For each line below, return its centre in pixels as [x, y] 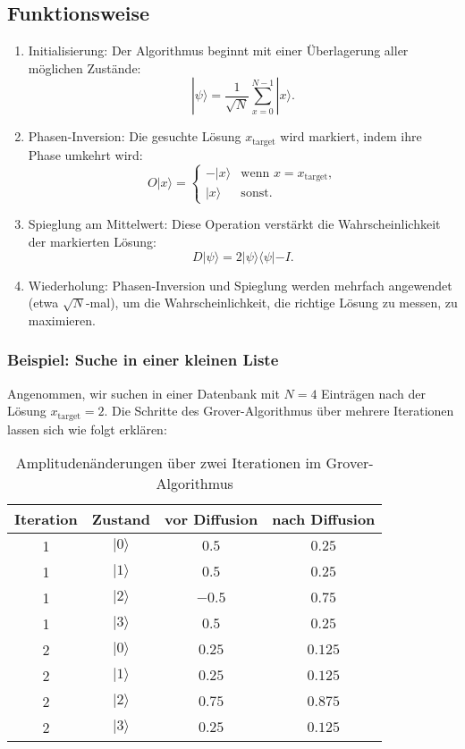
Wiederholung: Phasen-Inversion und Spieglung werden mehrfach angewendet [240, 285]
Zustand [121, 519]
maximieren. [62, 320]
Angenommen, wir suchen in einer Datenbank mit [144, 393]
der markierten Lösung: [92, 242]
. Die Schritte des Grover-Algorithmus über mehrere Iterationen [279, 411]
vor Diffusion [211, 519]
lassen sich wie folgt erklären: [87, 429]
